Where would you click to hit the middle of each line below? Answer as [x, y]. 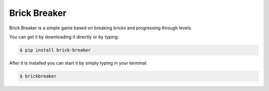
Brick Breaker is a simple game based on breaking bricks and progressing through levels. [101, 28]
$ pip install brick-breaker [55, 50]
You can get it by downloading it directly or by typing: [64, 37]
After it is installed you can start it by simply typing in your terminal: [78, 63]
